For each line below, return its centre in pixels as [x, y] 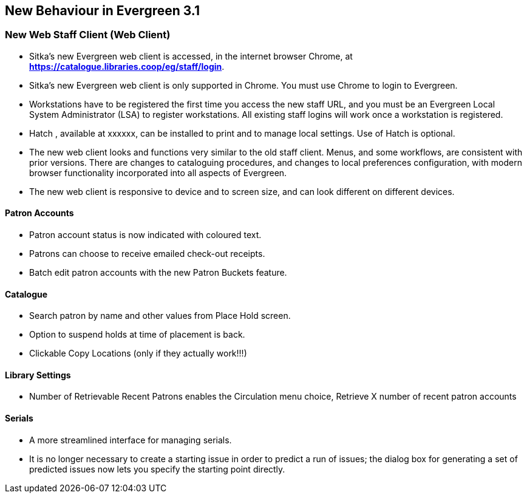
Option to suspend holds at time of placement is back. [137, 335]
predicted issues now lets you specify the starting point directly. [157, 469]
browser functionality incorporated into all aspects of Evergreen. [158, 172]
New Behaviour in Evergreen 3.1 [103, 11]
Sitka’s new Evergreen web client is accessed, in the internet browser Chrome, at [191, 56]
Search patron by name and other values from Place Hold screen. [160, 316]
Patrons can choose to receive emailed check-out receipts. [147, 254]
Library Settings [38, 375]
